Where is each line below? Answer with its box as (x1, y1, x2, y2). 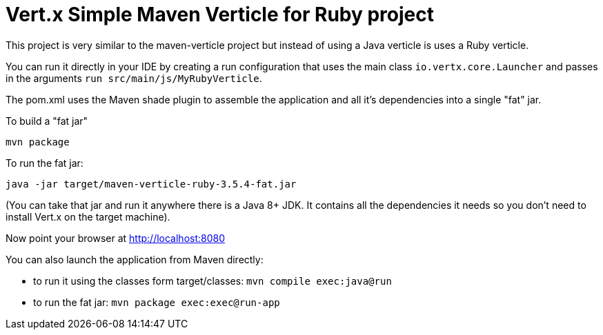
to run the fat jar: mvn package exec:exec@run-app (33, 296, 280, 308)
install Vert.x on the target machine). (6, 210, 170, 223)
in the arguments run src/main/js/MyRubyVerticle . (6, 72, 262, 84)
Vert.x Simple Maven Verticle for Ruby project (6, 3, 434, 26)
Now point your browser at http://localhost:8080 (6, 232, 226, 244)
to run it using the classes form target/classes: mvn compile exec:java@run (33, 274, 392, 287)
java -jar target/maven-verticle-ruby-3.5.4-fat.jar (6, 178, 297, 190)
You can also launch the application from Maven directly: (6, 253, 264, 265)
